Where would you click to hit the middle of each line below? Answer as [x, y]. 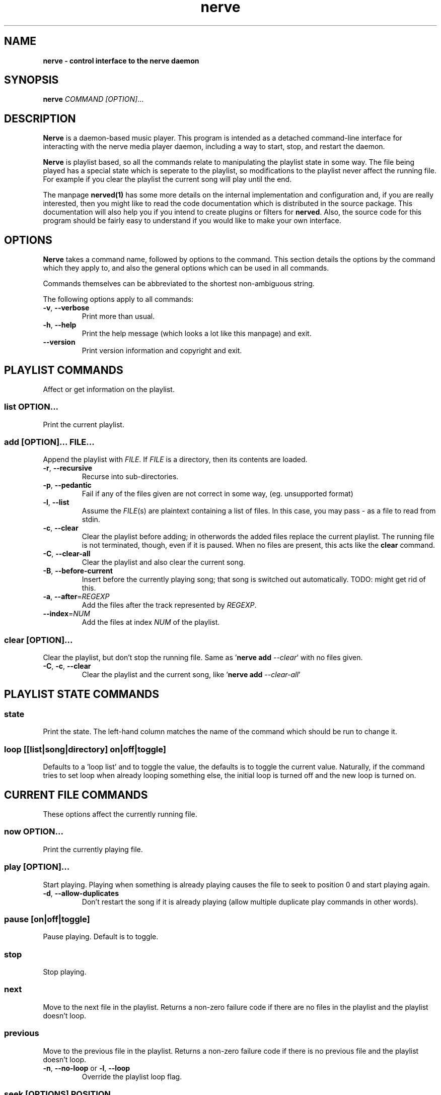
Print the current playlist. [84, 424]
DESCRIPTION [40, 118]
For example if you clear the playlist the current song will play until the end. [167, 179]
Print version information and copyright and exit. [162, 351]
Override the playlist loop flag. [132, 1076]
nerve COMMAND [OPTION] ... [93, 99]
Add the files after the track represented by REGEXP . [169, 605]
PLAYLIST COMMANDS [64, 370]
